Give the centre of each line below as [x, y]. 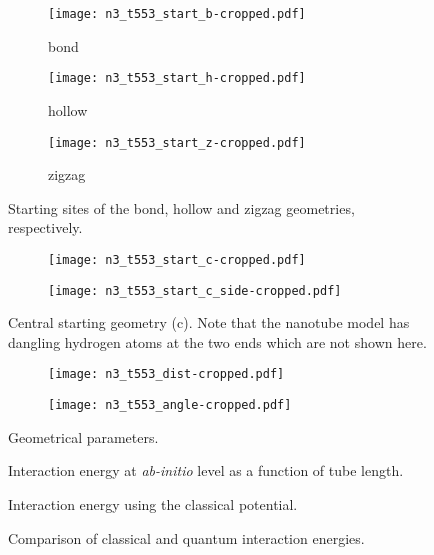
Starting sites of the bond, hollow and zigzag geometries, [181, 207]
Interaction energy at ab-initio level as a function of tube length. [206, 470]
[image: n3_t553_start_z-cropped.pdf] [177, 142]
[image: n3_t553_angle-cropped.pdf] [170, 405]
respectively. [45, 227]
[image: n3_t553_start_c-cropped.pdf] [177, 259]
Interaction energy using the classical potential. [153, 503]
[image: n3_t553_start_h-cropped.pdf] [177, 78]
